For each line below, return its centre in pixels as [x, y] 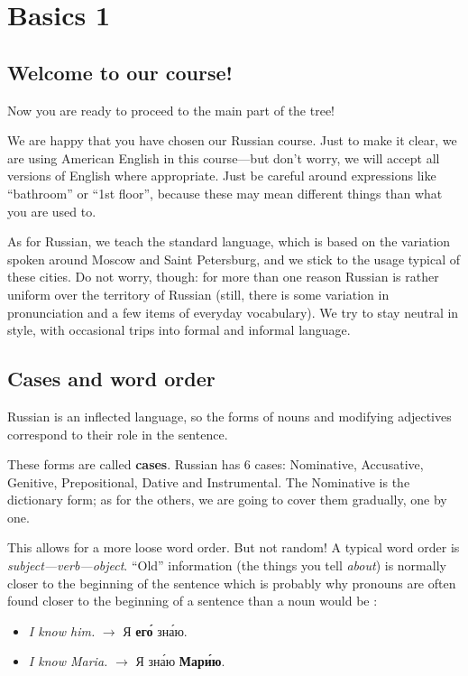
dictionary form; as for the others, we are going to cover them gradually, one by [227, 500]
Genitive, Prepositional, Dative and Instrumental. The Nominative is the [209, 482]
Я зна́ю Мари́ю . [180, 661]
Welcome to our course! [120, 72]
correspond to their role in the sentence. [118, 434]
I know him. [62, 630]
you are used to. [52, 211]
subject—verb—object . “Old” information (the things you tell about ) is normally [227, 565]
